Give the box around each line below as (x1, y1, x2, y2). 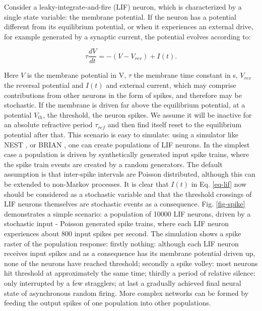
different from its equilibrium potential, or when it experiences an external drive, (4, 21, 253, 32)
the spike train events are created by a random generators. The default (4, 159, 223, 169)
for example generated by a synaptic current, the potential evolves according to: (4, 31, 251, 41)
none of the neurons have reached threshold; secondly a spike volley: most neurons (4, 257, 258, 268)
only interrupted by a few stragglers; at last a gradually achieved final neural (4, 277, 241, 288)
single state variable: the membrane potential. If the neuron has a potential (4, 11, 236, 22)
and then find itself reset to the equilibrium (107, 119, 242, 130)
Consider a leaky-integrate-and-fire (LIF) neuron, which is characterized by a (4, 2, 242, 12)
